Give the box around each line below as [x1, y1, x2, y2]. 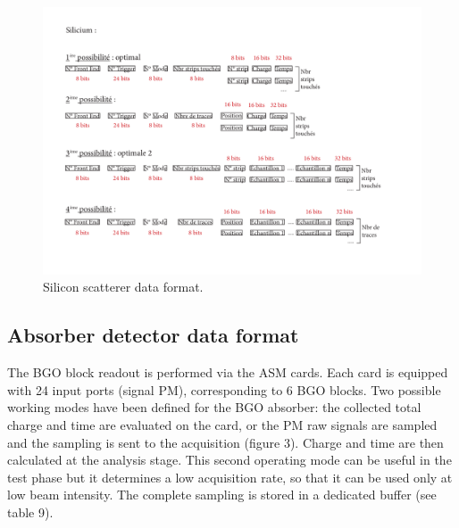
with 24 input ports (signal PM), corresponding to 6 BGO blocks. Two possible [7, 380, 441, 399]
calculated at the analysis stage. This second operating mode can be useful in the [7, 450, 452, 469]
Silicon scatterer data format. [43, 277, 204, 296]
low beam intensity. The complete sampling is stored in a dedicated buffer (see [7, 485, 437, 504]
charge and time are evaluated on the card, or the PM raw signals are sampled [7, 415, 438, 433]
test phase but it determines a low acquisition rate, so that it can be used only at [7, 467, 453, 486]
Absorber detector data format [7, 321, 299, 349]
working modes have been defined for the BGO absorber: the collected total [7, 398, 421, 417]
